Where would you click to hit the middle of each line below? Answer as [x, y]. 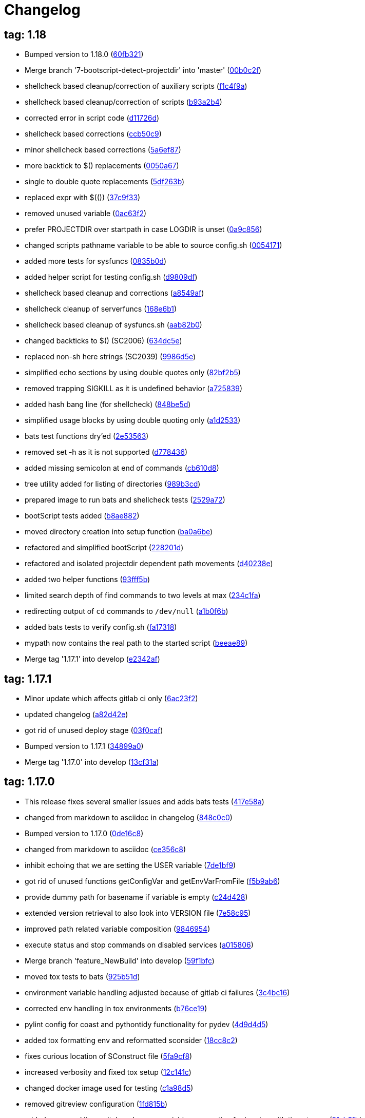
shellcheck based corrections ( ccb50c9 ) [93, 134]
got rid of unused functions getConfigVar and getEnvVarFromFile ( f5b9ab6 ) [152, 881]
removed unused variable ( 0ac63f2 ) [86, 214]
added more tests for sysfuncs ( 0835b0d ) [95, 261]
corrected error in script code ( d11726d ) [92, 118]
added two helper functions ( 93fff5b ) [88, 580]
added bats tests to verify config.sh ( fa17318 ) [101, 627]
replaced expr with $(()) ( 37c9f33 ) [83, 198]
